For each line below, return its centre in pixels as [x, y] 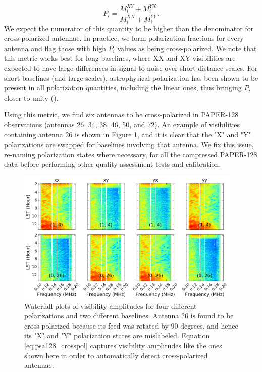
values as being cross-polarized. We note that [187, 48]
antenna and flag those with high [55, 48]
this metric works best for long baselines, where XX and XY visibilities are [120, 58]
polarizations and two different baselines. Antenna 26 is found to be [129, 316]
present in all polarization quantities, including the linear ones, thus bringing [123, 88]
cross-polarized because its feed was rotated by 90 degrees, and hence [131, 325]
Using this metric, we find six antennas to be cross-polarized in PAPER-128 [121, 114]
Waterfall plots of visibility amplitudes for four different [111, 306]
